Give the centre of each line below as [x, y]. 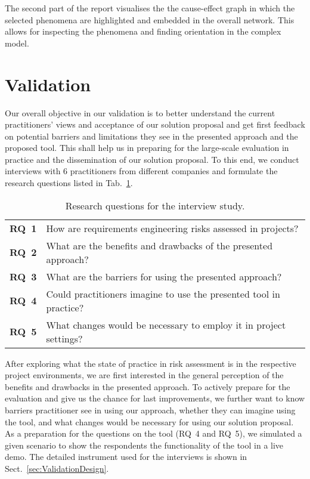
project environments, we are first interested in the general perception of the [144, 375]
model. [17, 43]
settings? [64, 338]
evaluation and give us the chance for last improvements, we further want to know [155, 398]
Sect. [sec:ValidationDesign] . [57, 468]
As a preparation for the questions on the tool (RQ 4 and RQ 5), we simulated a [154, 433]
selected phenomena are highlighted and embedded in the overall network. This [150, 19]
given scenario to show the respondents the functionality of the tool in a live [144, 445]
